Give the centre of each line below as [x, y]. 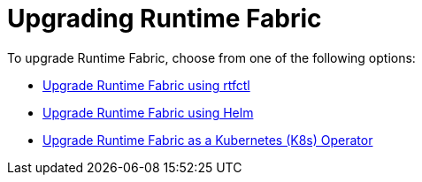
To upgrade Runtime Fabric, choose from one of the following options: [211, 57]
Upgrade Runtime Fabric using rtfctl [146, 85]
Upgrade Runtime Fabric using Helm [148, 112]
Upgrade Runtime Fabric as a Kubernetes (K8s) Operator [208, 140]
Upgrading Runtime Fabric [165, 19]
